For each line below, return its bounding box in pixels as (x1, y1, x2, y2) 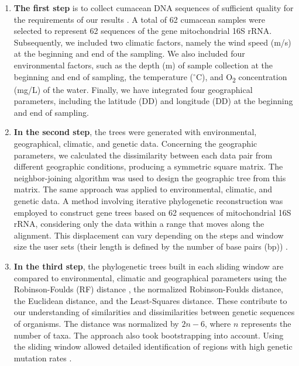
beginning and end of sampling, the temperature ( (13, 70, 194, 82)
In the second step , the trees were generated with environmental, (13, 126, 257, 138)
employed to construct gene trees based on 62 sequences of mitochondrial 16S (13, 206, 291, 218)
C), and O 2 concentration (195, 70, 287, 84)
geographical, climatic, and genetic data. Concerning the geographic (13, 137, 257, 150)
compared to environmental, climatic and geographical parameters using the (13, 271, 287, 284)
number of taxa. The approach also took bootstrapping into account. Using (13, 329, 284, 341)
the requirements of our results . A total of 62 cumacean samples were (13, 13, 265, 25)
